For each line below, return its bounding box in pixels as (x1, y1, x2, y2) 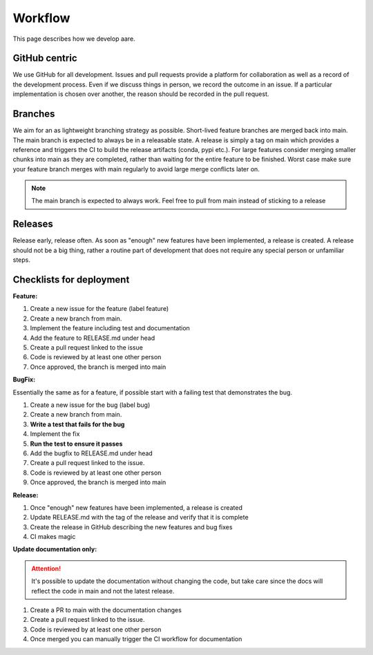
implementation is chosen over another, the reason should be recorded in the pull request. (12, 90, 269, 98)
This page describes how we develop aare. (12, 35, 135, 43)
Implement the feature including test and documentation (30, 324, 190, 332)
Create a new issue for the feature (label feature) (30, 305, 169, 313)
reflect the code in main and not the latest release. (31, 587, 175, 595)
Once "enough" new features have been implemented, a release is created (30, 503, 243, 511)
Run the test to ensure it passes (30, 439, 123, 448)
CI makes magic (30, 533, 76, 541)
